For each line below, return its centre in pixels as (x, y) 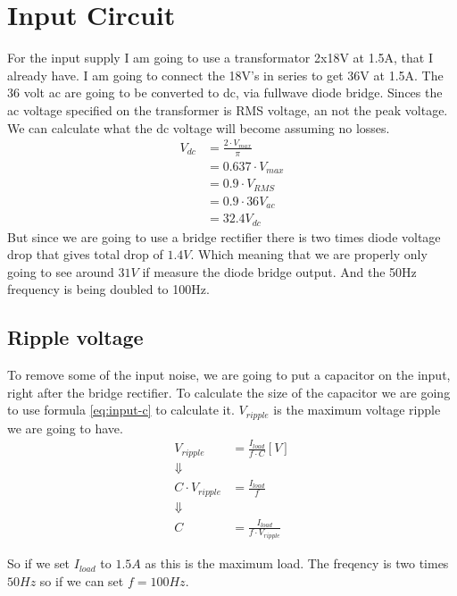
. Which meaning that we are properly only (309, 254)
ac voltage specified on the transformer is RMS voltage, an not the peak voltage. (228, 109)
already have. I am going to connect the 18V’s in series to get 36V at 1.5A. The (225, 75)
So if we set (39, 563)
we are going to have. (65, 428)
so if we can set (82, 580)
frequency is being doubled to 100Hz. (108, 289)
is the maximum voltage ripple (357, 410)
